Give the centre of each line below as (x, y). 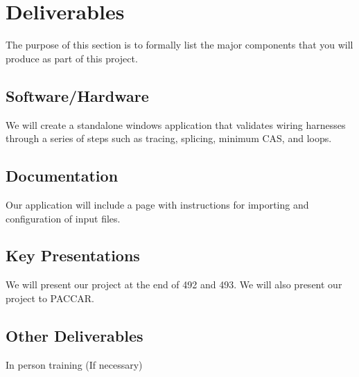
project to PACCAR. (50, 298)
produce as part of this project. (72, 58)
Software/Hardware (77, 95)
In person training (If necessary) (74, 364)
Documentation (62, 176)
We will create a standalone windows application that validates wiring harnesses (176, 124)
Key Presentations (73, 255)
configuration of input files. (63, 218)
